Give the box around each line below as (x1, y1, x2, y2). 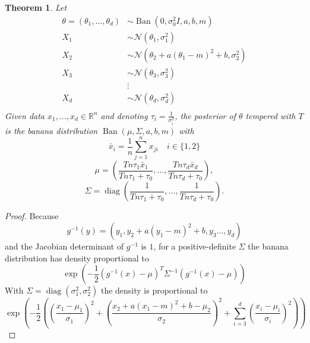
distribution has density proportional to (5, 251, 149, 264)
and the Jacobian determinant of (5, 240, 124, 252)
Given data (5, 109, 45, 121)
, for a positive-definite (153, 240, 236, 252)
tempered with (245, 109, 296, 121)
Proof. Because (5, 210, 59, 222)
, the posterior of (175, 109, 236, 121)
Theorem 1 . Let (5, 1, 67, 13)
